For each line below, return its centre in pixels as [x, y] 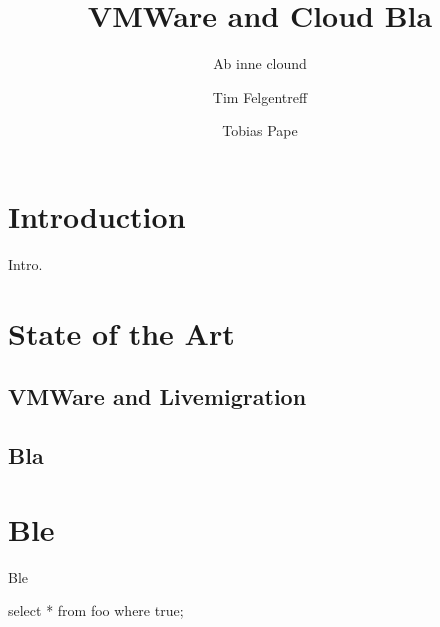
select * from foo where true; [96, 610]
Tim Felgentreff [260, 96]
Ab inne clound [260, 63]
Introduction [97, 215]
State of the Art [121, 332]
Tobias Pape [260, 130]
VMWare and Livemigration [157, 396]
